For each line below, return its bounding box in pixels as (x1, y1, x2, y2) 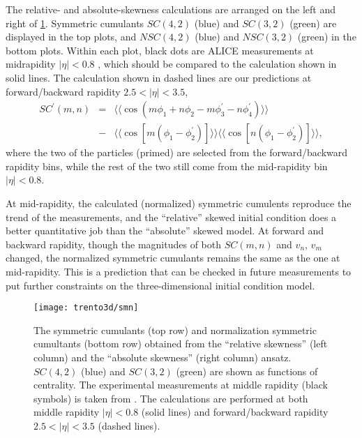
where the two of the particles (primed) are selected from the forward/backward (6, 145, 348, 160)
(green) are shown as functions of (176, 363, 318, 378)
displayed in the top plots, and (6, 29, 137, 44)
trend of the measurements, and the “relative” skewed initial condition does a (6, 209, 337, 224)
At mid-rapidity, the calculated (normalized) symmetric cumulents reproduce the (6, 196, 352, 210)
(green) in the (297, 29, 356, 44)
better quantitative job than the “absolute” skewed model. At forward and (6, 223, 324, 238)
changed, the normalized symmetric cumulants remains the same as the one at (6, 250, 340, 265)
